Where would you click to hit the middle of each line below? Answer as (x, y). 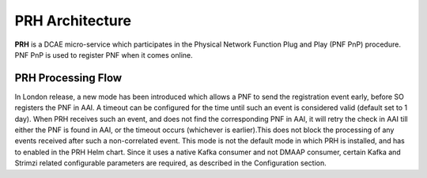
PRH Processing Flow (68, 78)
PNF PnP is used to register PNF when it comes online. (104, 55)
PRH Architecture (73, 21)
